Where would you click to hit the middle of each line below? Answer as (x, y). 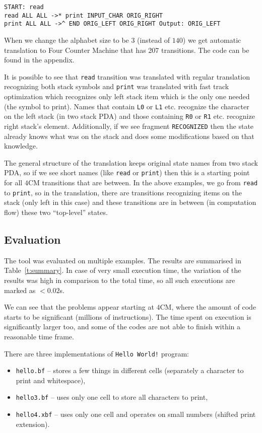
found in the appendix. (39, 60)
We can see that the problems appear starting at (79, 307)
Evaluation (32, 239)
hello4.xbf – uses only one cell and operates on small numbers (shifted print (136, 414)
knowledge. (21, 146)
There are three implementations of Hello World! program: (96, 353)
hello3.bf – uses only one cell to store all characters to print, (112, 397)
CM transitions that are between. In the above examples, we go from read (143, 183)
